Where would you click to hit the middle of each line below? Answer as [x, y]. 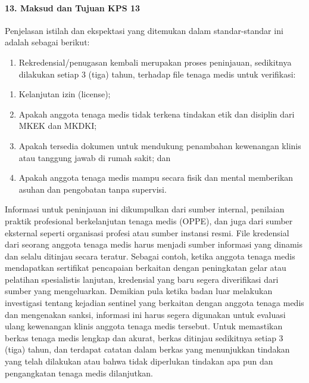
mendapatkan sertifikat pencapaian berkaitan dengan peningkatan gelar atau [146, 268]
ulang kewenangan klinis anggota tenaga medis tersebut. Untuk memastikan [144, 326]
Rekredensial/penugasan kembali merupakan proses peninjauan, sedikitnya [155, 62]
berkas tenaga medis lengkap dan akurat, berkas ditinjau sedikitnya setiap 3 [144, 337]
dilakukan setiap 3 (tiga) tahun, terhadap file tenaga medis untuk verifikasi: [157, 74]
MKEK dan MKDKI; [58, 126]
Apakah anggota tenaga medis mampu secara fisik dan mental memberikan [156, 177]
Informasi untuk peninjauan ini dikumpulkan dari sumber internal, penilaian [145, 209]
